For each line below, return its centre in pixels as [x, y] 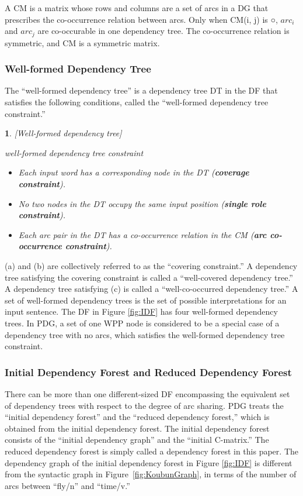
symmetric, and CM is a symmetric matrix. [82, 42]
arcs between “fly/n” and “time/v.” [67, 485]
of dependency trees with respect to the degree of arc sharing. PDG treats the [144, 405]
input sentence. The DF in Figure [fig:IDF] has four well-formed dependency [141, 311]
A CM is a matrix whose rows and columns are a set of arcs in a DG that [137, 8]
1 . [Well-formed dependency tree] [63, 133]
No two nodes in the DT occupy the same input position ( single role [142, 203]
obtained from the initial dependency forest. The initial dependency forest [137, 428]
